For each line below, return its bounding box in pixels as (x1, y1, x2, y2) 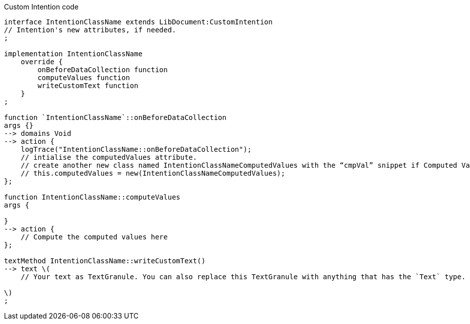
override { (20, 58, 63, 66)
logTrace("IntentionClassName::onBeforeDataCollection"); (20, 145, 252, 153)
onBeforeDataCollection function (37, 66, 168, 74)
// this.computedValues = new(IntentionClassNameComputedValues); (20, 169, 285, 177)
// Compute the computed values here (20, 233, 168, 241)
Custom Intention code (4, 2, 79, 11)
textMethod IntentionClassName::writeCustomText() (4, 257, 206, 265)
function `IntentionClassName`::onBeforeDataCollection (4, 113, 227, 121)
